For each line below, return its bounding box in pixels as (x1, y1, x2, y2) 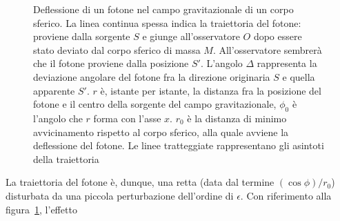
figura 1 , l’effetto (6, 202, 77, 216)
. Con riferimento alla (240, 188, 332, 202)
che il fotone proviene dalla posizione (33, 56, 189, 70)
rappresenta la (257, 56, 317, 70)
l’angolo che (33, 110, 83, 125)
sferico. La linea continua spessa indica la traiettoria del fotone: (33, 15, 301, 30)
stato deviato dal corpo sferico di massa (33, 42, 201, 57)
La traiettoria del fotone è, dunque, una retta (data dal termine (6, 175, 274, 189)
